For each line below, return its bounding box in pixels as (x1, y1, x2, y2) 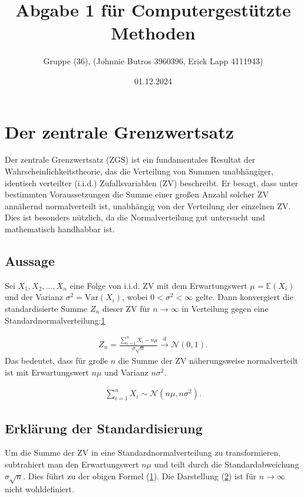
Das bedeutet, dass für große (5, 354, 108, 366)
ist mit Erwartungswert (5, 366, 89, 378)
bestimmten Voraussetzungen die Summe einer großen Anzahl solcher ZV (5, 188, 269, 200)
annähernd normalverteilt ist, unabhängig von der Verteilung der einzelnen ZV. (5, 199, 291, 212)
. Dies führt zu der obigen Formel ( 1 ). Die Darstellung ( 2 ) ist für (23, 469, 257, 482)
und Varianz (104, 366, 148, 378)
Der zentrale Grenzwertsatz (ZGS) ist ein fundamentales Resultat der (5, 153, 256, 166)
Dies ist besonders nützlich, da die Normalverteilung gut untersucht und (5, 211, 265, 223)
